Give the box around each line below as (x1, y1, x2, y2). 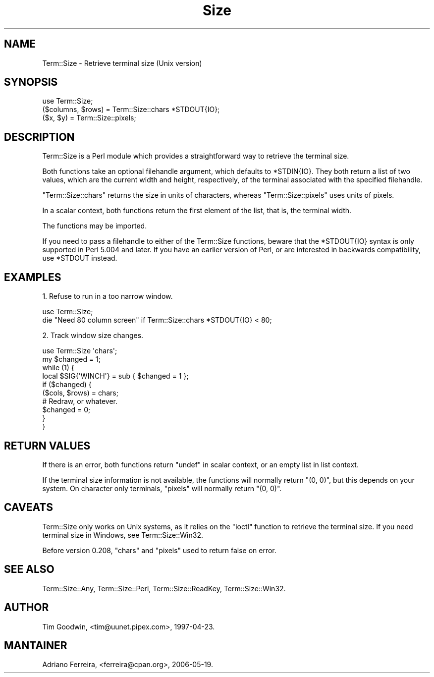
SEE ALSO (4, 563, 54, 576)
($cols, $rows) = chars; (42, 389, 118, 397)
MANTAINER (4, 639, 67, 652)
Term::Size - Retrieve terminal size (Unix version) (42, 58, 202, 67)
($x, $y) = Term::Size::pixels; (42, 113, 136, 122)
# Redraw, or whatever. (42, 397, 117, 406)
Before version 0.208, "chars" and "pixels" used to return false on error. (42, 546, 276, 555)
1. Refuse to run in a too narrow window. (42, 292, 173, 301)
